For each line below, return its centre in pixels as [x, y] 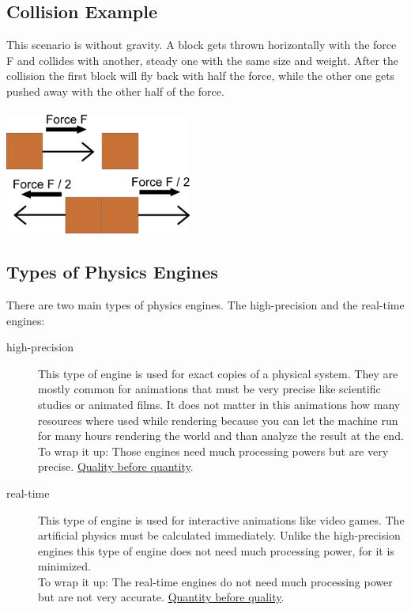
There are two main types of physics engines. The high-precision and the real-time [205, 304]
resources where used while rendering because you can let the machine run [218, 420]
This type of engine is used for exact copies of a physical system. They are [218, 373]
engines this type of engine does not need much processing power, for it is [216, 550]
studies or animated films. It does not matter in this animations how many [219, 404]
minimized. [64, 566]
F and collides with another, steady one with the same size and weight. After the [202, 60]
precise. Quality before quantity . [116, 466]
